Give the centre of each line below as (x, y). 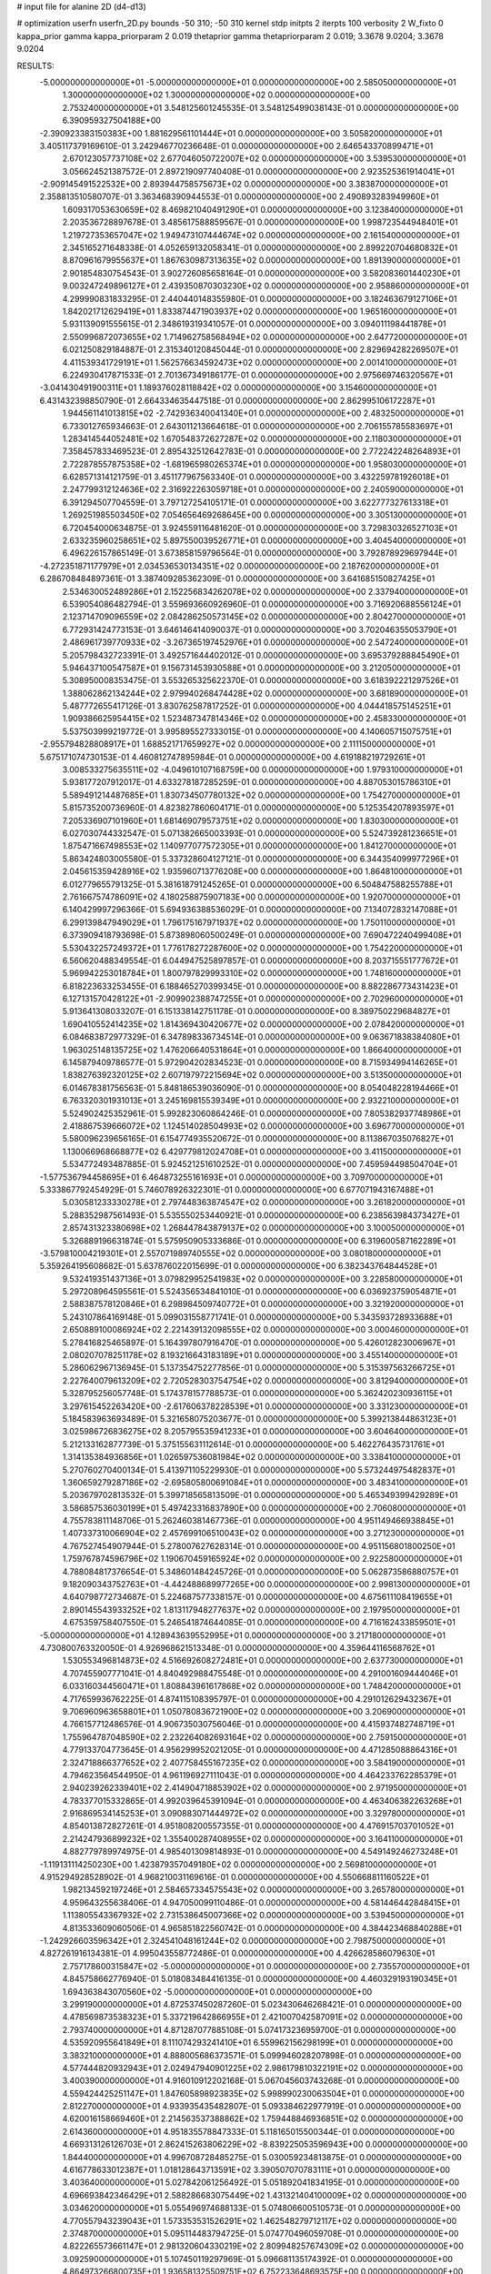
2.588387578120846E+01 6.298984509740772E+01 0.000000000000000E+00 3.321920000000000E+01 (263, 1304)
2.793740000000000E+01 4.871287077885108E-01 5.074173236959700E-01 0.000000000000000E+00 (259, 2029)
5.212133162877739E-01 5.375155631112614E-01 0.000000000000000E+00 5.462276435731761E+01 (253, 1444)
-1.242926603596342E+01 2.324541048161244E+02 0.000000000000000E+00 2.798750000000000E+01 (242, 1940)
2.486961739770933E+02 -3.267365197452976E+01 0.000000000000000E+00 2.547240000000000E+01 (265, 642)
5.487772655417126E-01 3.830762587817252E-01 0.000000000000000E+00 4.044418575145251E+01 (257, 706)
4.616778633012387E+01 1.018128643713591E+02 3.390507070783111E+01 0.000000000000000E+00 (256, 2170)
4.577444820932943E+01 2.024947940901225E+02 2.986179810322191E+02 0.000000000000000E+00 (263, 2068)
